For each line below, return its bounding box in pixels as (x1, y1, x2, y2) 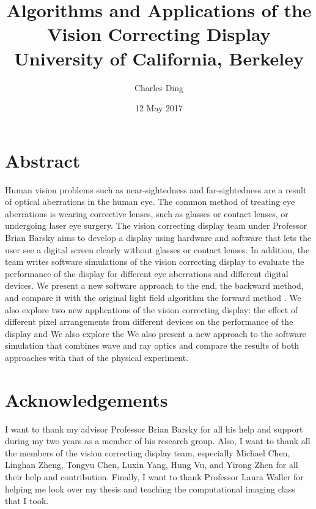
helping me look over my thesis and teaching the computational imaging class (5, 482, 295, 495)
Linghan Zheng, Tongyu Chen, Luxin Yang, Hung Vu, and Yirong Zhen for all (5, 458, 298, 471)
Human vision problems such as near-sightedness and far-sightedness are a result (5, 183, 307, 196)
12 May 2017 (134, 102, 183, 114)
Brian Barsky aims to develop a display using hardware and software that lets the (5, 231, 312, 243)
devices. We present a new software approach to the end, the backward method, (5, 279, 304, 292)
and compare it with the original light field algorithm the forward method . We (5, 291, 301, 303)
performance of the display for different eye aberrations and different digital (5, 267, 288, 280)
